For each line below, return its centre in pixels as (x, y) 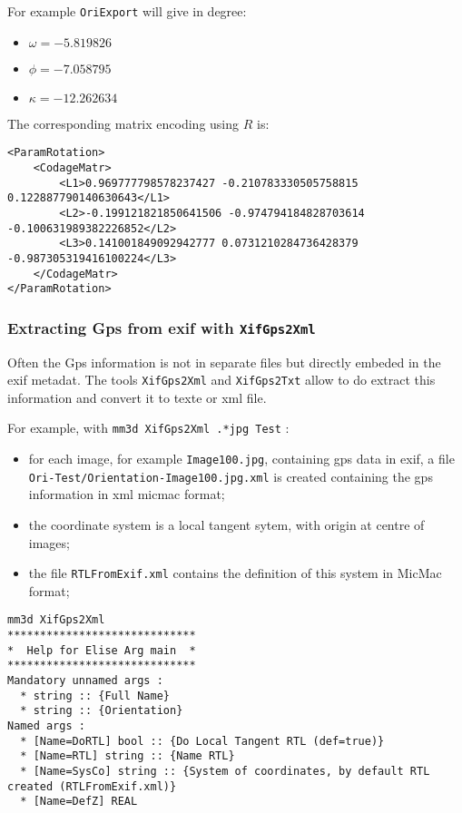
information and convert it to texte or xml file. (137, 397)
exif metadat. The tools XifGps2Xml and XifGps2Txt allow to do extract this (221, 380)
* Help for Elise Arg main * (102, 650)
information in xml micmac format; (127, 494)
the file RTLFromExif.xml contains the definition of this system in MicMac (235, 573)
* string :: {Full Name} (95, 695)
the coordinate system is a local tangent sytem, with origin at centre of (226, 524)
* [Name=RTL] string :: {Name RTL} (128, 756)
